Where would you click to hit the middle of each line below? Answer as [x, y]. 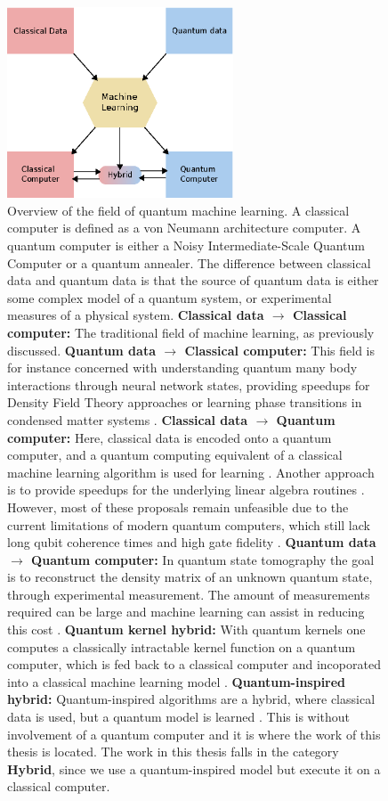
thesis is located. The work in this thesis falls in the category [173, 752]
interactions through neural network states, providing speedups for [189, 384]
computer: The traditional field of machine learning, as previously [191, 332]
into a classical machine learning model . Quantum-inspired [177, 681]
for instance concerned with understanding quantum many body [182, 368]
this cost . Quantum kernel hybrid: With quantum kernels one [186, 629]
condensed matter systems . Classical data [128, 419]
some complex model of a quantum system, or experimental [170, 297]
